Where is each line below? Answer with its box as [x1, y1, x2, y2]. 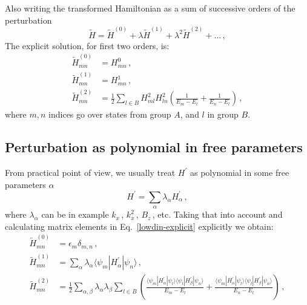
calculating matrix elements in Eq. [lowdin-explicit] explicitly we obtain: [5, 220, 274, 232]
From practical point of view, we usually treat [5, 166, 176, 179]
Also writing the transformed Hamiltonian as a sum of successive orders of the [5, 2, 295, 14]
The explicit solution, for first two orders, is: [5, 39, 170, 52]
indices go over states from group [48, 108, 171, 121]
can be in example [41, 208, 109, 221]
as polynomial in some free [190, 166, 289, 179]
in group [207, 108, 239, 121]
